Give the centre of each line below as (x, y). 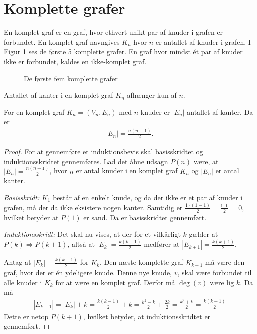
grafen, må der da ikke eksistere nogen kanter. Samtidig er (93, 207)
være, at (206, 161)
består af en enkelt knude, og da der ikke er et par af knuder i (148, 197)
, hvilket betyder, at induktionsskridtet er (147, 316)
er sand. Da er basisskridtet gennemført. (145, 217)
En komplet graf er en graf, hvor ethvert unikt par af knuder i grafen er (114, 32)
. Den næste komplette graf (141, 262)
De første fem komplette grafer (71, 78)
